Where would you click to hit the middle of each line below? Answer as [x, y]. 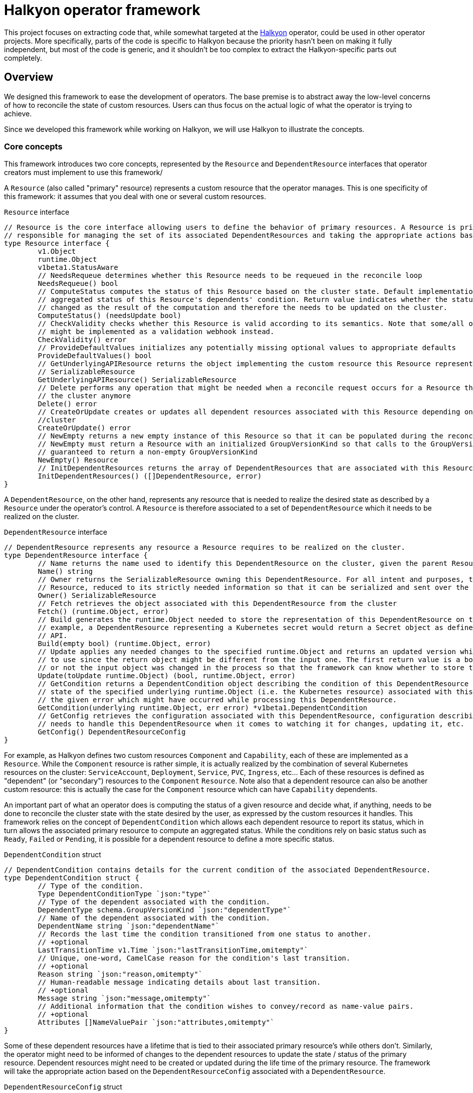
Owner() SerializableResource [97, 596]
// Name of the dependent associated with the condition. [154, 918]
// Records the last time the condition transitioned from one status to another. [205, 934]
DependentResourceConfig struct [63, 1087]
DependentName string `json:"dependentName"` [129, 926]
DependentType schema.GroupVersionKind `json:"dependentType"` [165, 910]
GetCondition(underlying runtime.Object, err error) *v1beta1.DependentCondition [202, 708]
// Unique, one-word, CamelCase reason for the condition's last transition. [194, 958]
